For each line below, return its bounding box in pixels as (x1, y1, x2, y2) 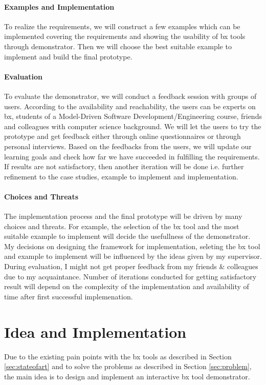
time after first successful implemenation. (4, 291, 133, 301)
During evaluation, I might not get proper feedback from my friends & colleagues (4, 261, 258, 272)
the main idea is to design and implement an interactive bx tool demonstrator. (4, 371, 250, 381)
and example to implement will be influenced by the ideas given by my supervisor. (4, 251, 262, 261)
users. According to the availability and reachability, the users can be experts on (4, 100, 256, 111)
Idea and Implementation (4, 321, 187, 342)
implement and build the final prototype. (4, 51, 132, 62)
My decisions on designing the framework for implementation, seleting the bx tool (4, 240, 260, 251)
